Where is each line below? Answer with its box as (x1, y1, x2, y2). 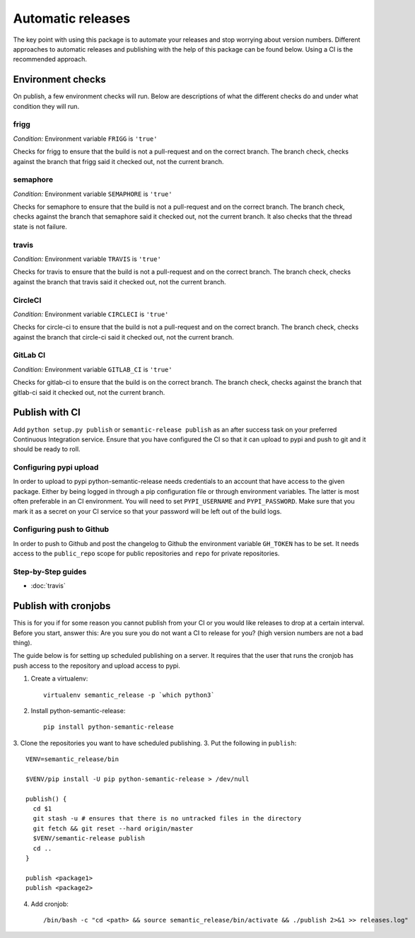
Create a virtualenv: (30, 674, 88, 683)
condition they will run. (13, 102, 80, 110)
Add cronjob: (30, 899, 69, 908)
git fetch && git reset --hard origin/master (33, 824, 194, 833)
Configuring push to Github (13, 524, 110, 534)
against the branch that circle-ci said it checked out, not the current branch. (13, 332, 234, 341)
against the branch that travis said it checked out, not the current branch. (13, 277, 226, 286)
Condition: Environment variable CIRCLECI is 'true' (13, 310, 169, 318)
